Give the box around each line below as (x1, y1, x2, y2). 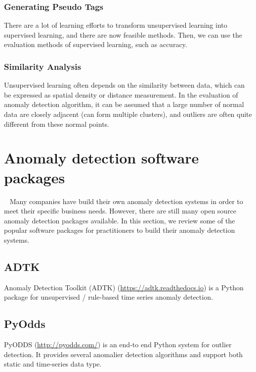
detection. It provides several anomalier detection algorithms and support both (4, 349, 243, 359)
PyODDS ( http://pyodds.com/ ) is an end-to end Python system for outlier (4, 339, 232, 350)
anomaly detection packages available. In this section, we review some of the (4, 215, 235, 225)
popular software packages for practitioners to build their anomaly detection (4, 225, 235, 235)
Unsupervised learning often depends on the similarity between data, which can (4, 80, 245, 90)
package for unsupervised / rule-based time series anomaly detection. (4, 292, 213, 302)
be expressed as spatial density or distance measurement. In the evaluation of (4, 89, 238, 100)
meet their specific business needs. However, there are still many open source (4, 206, 237, 216)
